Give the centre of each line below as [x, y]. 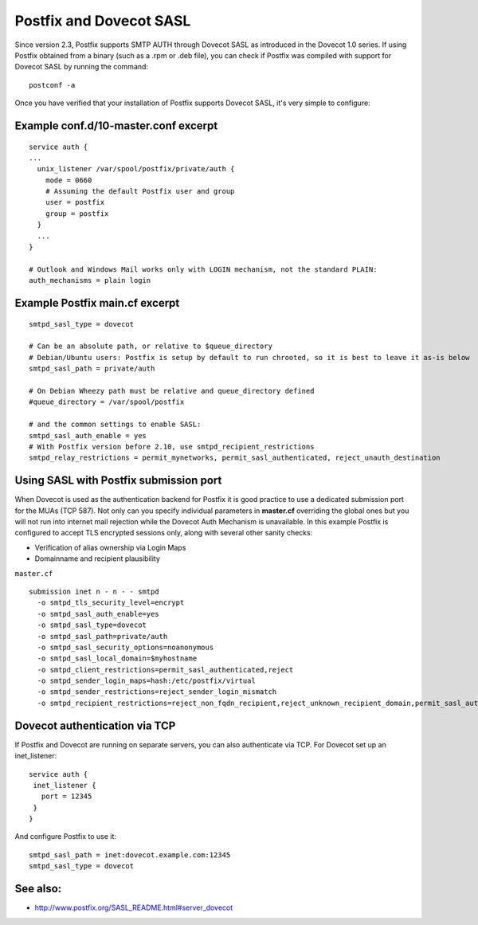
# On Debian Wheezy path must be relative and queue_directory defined [172, 391]
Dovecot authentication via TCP [95, 725]
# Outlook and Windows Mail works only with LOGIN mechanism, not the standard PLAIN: [203, 269]
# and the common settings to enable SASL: [115, 425]
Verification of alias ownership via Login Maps [110, 547]
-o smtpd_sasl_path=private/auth [102, 636]
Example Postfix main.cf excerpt [97, 303]
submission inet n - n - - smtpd [94, 591]
